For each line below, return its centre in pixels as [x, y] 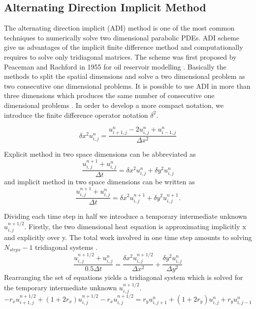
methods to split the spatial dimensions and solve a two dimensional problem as [125, 76]
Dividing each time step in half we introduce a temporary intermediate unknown [126, 216]
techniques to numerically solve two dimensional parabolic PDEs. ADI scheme [122, 37]
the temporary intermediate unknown [61, 287]
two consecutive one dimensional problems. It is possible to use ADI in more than [127, 86]
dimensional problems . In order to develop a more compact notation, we [114, 105]
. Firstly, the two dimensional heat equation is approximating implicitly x [135, 226]
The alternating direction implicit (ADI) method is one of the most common [119, 28]
